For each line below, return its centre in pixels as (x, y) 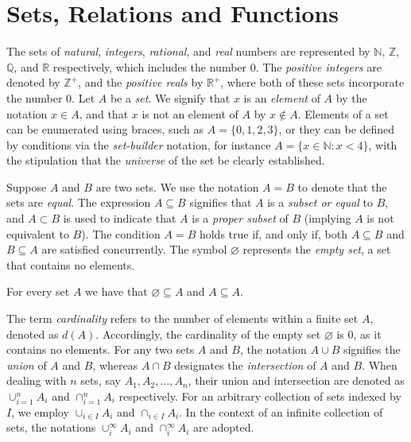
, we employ (40, 411)
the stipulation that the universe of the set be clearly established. (166, 160)
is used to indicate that (120, 218)
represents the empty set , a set (317, 249)
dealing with (37, 380)
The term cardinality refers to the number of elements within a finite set (182, 318)
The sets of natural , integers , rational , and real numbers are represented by (188, 51)
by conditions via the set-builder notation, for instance (139, 144)
